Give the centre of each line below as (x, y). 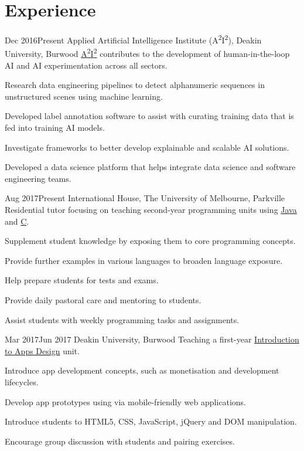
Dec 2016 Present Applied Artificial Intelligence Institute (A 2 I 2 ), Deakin (133, 39)
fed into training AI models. (55, 127)
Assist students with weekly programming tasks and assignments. (122, 319)
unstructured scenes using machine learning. (84, 96)
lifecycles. (22, 382)
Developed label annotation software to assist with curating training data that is (149, 116)
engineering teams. (38, 178)
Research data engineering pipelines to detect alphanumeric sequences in (135, 85)
